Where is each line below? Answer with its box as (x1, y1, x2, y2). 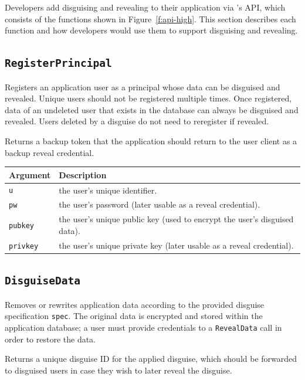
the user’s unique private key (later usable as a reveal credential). (59, 239, 294, 251)
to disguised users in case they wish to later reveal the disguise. (5, 364, 232, 376)
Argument (9, 168, 51, 181)
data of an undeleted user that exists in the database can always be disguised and (5, 103, 299, 116)
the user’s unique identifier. (59, 184, 157, 196)
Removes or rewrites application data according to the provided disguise (5, 298, 265, 310)
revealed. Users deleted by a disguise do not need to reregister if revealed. (5, 115, 269, 127)
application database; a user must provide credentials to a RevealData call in (5, 321, 282, 333)
